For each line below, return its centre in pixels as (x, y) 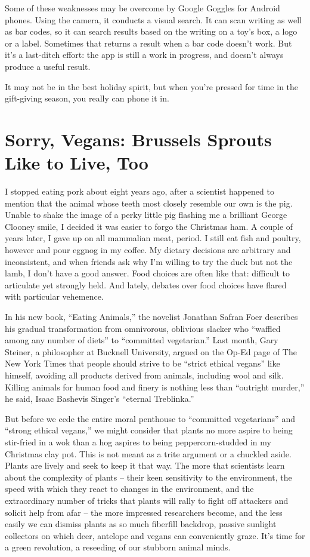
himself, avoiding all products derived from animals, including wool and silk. (144, 375)
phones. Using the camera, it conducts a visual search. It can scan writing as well (153, 19)
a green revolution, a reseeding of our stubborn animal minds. (118, 547)
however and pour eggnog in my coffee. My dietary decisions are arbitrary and (148, 250)
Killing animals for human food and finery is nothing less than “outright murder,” (155, 387)
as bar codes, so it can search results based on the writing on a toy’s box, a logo (151, 31)
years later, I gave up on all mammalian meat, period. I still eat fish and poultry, (153, 238)
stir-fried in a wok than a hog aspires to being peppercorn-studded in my (138, 441)
